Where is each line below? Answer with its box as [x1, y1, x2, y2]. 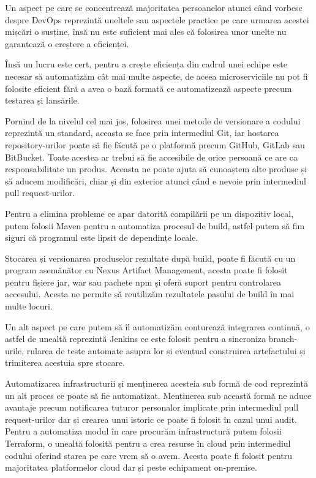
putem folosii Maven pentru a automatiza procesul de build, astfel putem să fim [5, 219, 305, 232]
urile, [5, 344, 24, 357]
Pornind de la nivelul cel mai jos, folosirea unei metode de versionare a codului [5, 114, 301, 127]
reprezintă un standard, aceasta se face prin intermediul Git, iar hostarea [5, 126, 279, 139]
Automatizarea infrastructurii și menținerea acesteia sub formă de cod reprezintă [5, 377, 308, 390]
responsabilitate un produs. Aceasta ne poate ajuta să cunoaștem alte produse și [5, 162, 307, 175]
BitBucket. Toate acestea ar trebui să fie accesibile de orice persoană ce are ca [5, 150, 298, 163]
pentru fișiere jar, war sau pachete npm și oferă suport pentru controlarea [5, 275, 282, 288]
